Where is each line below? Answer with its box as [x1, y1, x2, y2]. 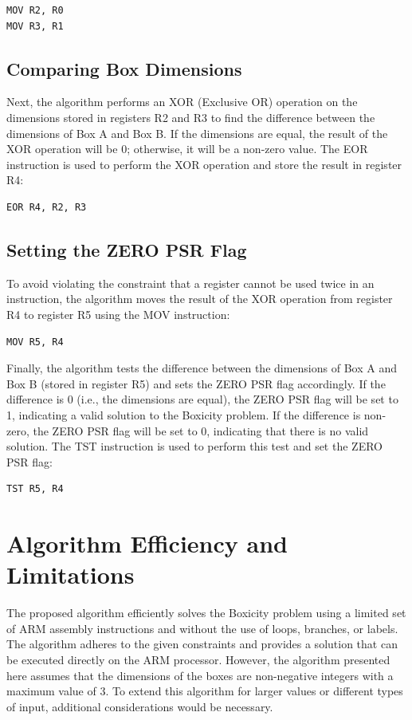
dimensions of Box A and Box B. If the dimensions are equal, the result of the [6, 124, 388, 141]
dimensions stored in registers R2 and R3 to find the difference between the [6, 108, 375, 125]
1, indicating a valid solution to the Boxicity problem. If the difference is [6, 406, 361, 423]
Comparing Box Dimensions [6, 56, 242, 81]
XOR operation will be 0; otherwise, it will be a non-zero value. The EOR [6, 140, 368, 157]
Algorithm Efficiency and [6, 527, 288, 560]
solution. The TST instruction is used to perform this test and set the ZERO [6, 438, 383, 454]
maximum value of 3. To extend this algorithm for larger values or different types [6, 683, 403, 699]
